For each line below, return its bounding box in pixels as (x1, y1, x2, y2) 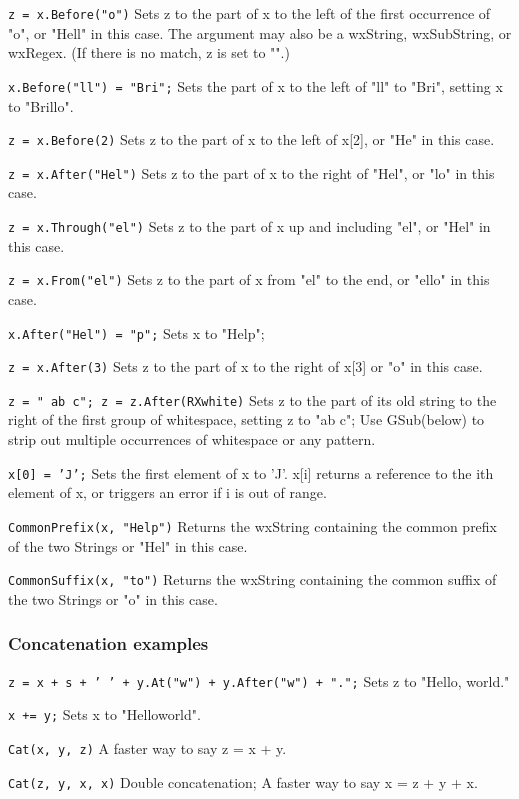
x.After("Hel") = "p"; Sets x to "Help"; (8, 322, 265, 343)
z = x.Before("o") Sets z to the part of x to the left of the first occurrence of (8, 3, 491, 23)
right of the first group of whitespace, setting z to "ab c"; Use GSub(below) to (8, 409, 485, 430)
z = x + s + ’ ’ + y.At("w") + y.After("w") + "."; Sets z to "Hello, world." (8, 670, 510, 691)
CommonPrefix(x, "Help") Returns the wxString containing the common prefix (8, 515, 498, 536)
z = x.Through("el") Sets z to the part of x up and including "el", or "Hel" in (8, 216, 491, 236)
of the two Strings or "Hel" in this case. (8, 535, 248, 556)
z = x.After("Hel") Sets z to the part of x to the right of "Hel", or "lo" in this (8, 162, 495, 183)
